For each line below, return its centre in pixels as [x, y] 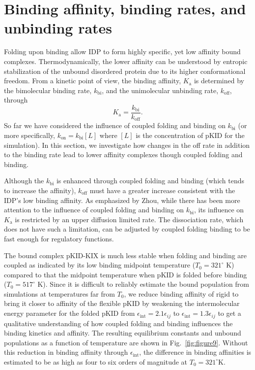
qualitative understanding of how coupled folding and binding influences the [118, 323]
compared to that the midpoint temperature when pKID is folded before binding [126, 274]
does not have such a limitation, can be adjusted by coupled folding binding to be [127, 229]
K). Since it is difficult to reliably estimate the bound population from [143, 284]
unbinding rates [58, 28]
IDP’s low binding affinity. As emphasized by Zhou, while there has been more [122, 200]
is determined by [219, 81]
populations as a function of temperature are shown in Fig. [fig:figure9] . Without [126, 342]
